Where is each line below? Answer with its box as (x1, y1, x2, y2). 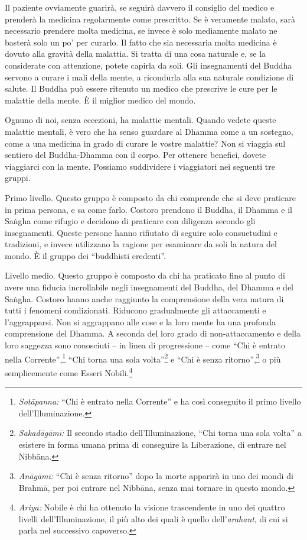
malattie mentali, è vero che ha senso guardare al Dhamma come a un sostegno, (5, 125, 293, 137)
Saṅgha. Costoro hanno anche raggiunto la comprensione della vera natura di (5, 292, 284, 305)
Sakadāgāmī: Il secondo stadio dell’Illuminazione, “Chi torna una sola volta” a (18, 426, 302, 439)
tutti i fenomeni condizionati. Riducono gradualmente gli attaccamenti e (5, 304, 266, 316)
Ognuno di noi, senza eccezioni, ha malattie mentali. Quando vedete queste (5, 114, 276, 126)
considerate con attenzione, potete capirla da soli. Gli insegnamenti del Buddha (5, 59, 292, 71)
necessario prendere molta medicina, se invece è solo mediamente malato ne (5, 24, 277, 37)
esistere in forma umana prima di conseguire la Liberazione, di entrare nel (18, 438, 286, 450)
